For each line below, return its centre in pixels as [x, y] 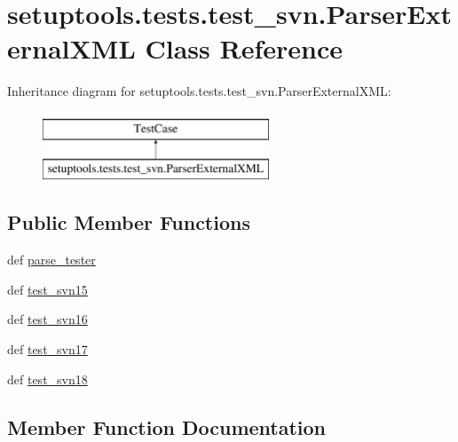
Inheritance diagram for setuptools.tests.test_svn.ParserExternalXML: [199, 91]
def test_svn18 [47, 379]
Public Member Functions [129, 222]
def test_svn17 [47, 349]
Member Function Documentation [167, 426]
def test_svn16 [47, 319]
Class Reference [244, 48]
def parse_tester [51, 260]
